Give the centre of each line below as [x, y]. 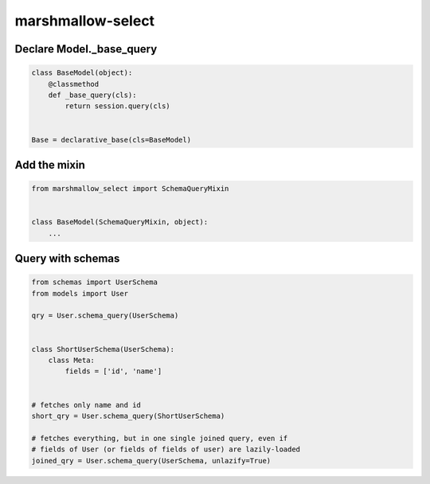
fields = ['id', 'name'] [113, 371]
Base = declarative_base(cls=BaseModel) [111, 140]
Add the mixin [50, 164]
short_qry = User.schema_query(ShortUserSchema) [128, 416]
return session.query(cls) [117, 106]
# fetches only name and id [86, 405]
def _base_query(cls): [92, 95]
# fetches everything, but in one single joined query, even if [160, 438]
